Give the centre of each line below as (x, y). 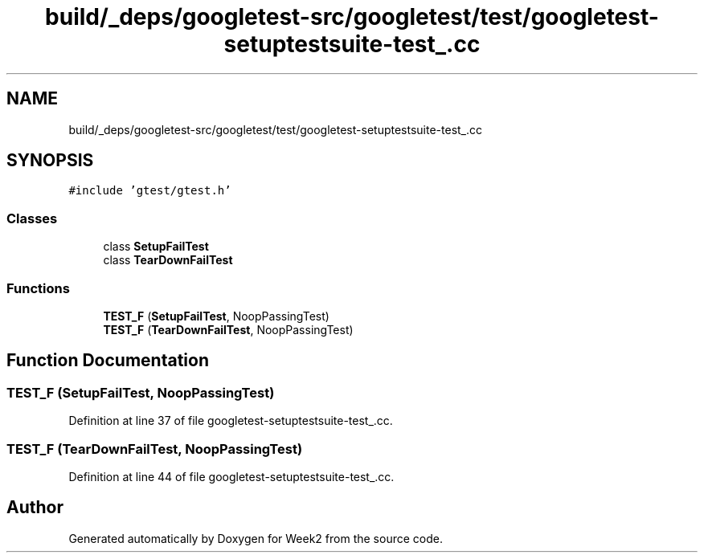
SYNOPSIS (50, 161)
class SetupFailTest (156, 247)
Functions (38, 288)
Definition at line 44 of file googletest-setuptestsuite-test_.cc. (231, 476)
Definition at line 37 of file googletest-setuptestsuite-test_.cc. (231, 421)
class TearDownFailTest (168, 260)
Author (35, 508)
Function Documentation (108, 361)
